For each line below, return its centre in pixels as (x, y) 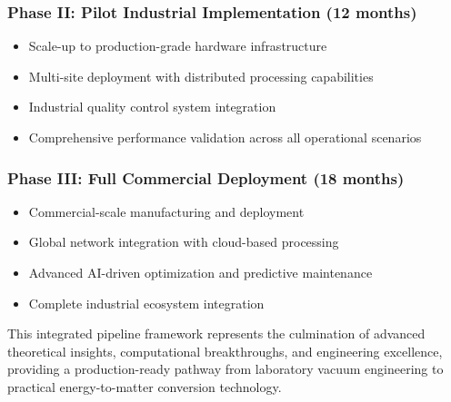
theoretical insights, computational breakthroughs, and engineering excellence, (225, 351)
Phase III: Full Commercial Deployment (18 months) (206, 177)
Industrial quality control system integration (152, 107)
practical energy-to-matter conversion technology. (145, 386)
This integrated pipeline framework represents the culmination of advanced (216, 333)
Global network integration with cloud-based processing (184, 242)
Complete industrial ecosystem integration (146, 303)
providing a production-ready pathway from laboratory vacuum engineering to (225, 369)
